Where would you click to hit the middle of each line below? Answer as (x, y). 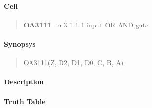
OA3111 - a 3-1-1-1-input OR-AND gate (86, 24)
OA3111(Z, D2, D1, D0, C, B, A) (74, 63)
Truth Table (25, 101)
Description (24, 82)
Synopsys (20, 43)
